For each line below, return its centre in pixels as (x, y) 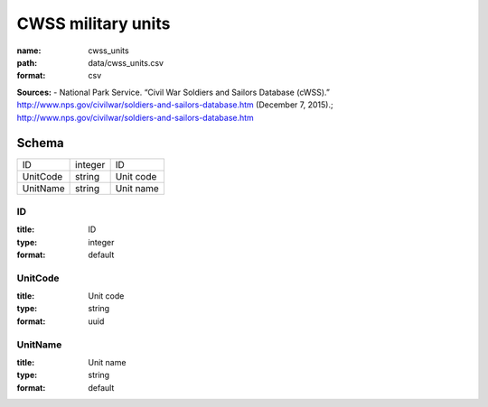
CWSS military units (94, 23)
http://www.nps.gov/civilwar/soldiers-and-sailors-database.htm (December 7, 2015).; (175, 105)
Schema (41, 143)
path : (27, 62)
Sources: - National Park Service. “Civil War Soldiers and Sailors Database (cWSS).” (173, 92)
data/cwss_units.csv (126, 62)
